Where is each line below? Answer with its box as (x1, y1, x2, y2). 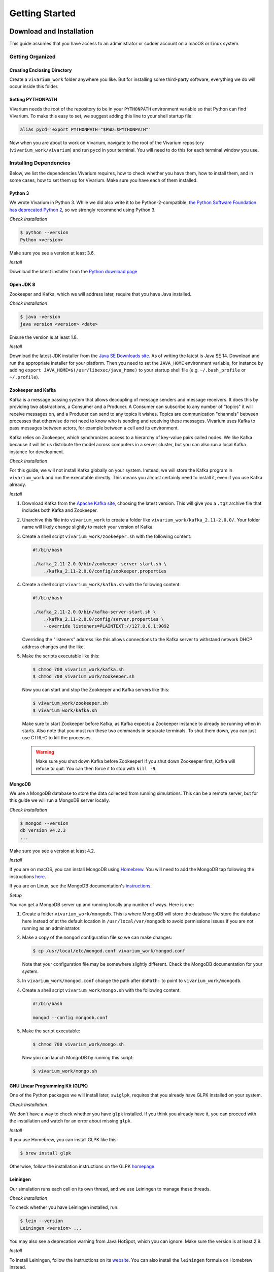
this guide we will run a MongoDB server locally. (9, 797, 110, 803)
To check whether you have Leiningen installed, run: (9, 1204, 119, 1210)
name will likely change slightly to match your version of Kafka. (22, 524, 154, 530)
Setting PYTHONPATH (9, 97, 57, 103)
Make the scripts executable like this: (22, 653, 100, 659)
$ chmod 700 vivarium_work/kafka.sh (32, 667, 124, 672)
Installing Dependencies (9, 159, 71, 166)
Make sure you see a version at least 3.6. (9, 250, 95, 256)
